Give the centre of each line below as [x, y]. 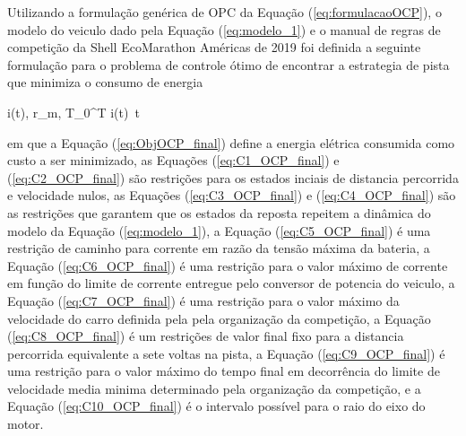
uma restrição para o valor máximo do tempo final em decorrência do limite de [224, 371]
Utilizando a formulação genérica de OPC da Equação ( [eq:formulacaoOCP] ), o [224, 12]
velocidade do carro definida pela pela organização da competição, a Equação [219, 318]
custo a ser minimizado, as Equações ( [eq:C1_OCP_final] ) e [173, 160]
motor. [26, 424]
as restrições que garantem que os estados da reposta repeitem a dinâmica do [219, 212]
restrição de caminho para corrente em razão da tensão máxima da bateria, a [219, 248]
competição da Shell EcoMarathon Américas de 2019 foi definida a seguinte [214, 47]
